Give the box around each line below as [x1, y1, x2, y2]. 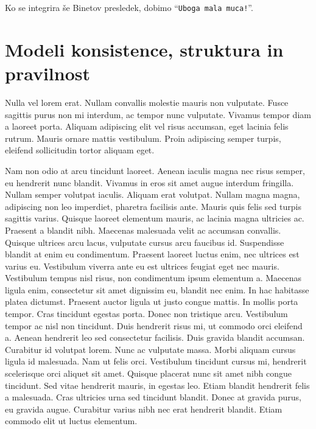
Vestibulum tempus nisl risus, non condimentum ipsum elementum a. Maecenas [5, 271, 302, 284]
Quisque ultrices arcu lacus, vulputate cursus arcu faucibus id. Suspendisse [5, 235, 284, 248]
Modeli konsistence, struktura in [5, 37, 284, 61]
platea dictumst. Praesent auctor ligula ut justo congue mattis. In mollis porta [5, 295, 298, 308]
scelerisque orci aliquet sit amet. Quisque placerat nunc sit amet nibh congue [5, 367, 292, 380]
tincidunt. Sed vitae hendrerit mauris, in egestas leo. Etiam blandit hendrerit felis [5, 378, 310, 391]
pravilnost [5, 61, 91, 86]
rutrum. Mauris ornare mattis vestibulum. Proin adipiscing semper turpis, [5, 131, 281, 144]
